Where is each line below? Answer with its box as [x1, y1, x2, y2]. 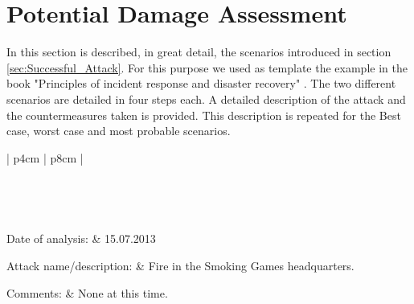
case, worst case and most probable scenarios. [6, 122, 231, 139]
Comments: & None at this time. [6, 284, 168, 301]
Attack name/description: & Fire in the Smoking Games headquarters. [6, 257, 355, 274]
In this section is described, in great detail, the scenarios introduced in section [6, 43, 391, 60]
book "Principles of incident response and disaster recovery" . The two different [6, 75, 396, 92]
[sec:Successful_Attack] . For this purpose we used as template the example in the [6, 59, 408, 76]
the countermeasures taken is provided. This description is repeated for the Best [6, 106, 401, 123]
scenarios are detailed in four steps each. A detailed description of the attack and [6, 90, 406, 107]
